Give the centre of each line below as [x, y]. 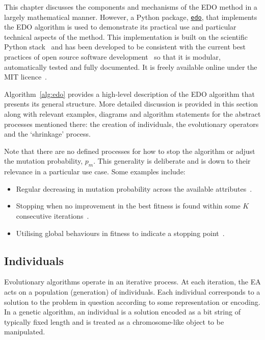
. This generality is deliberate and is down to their [172, 161]
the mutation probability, [44, 161]
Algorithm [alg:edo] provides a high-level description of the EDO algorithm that [129, 94]
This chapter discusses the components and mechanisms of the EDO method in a [131, 7]
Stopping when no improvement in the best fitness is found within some [128, 206]
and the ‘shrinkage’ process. [47, 134]
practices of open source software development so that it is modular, [112, 57]
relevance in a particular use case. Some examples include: [95, 172]
